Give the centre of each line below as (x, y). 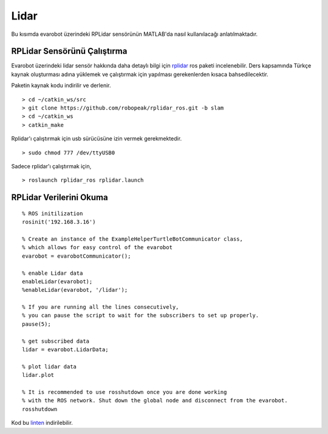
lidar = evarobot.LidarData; (65, 350)
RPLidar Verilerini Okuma (60, 198)
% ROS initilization (53, 213)
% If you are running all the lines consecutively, (101, 307)
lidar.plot (38, 375)
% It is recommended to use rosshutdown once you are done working (125, 392)
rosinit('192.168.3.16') (59, 222)
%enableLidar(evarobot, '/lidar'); (75, 290)
